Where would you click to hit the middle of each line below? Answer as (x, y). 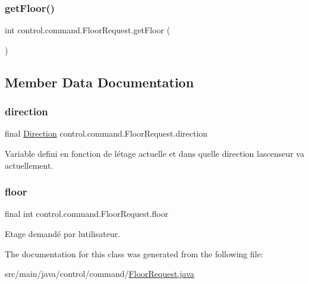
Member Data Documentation (100, 82)
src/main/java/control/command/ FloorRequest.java (100, 274)
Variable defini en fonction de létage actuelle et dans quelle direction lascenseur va (154, 153)
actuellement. (29, 165)
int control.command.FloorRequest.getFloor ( (88, 30)
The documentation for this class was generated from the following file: (134, 253)
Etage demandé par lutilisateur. (63, 233)
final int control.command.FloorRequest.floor (87, 214)
